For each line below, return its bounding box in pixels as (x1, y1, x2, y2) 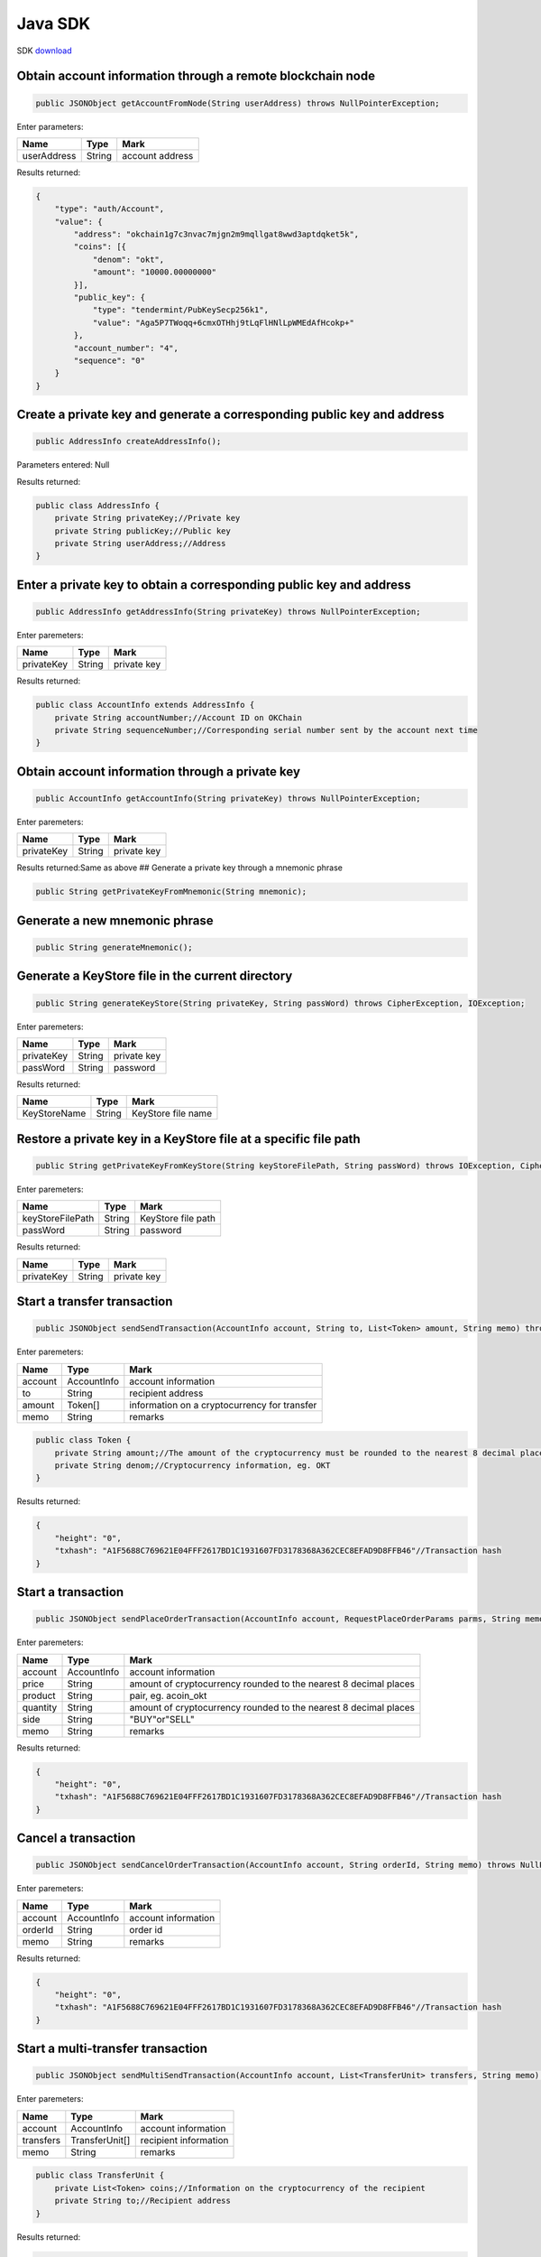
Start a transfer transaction (16, 1294, 173, 1309)
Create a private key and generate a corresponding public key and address (16, 407, 445, 423)
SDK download (16, 45, 72, 56)
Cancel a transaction (16, 1831, 136, 1846)
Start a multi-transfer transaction (16, 2041, 207, 2057)
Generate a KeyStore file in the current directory (16, 969, 293, 984)
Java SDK (16, 14, 91, 33)
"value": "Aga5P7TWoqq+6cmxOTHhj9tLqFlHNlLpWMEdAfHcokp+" (92, 317, 355, 328)
